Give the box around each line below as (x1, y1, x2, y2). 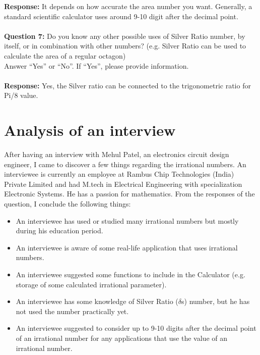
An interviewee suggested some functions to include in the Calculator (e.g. (16, 269, 245, 279)
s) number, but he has (181, 296, 250, 307)
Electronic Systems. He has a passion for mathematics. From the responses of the (4, 188, 255, 199)
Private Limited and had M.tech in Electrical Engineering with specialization (4, 178, 242, 189)
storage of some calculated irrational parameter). (16, 279, 167, 289)
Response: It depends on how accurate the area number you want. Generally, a (4, 1, 252, 11)
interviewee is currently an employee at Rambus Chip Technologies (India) (4, 169, 234, 179)
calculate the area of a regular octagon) (4, 50, 126, 61)
